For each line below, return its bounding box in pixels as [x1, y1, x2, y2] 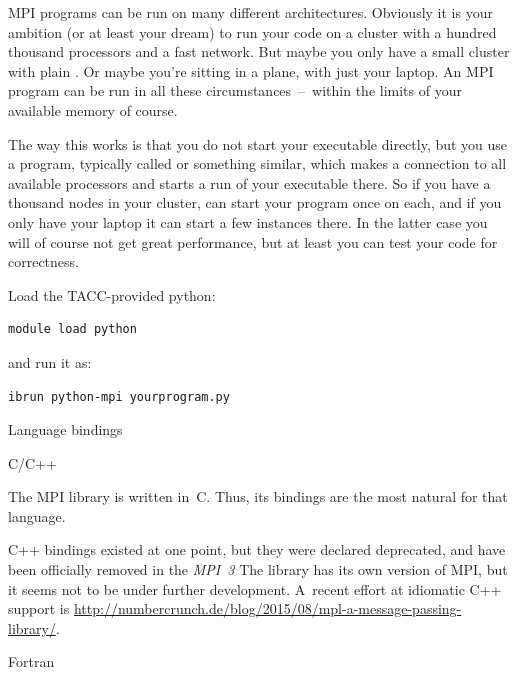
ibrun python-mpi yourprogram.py [8, 389, 230, 404]
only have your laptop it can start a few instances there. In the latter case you [8, 211, 488, 232]
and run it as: [8, 351, 92, 372]
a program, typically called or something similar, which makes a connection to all [8, 153, 507, 174]
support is [8, 598, 70, 619]
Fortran [8, 651, 55, 672]
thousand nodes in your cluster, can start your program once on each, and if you [8, 192, 502, 213]
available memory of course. [8, 99, 178, 120]
